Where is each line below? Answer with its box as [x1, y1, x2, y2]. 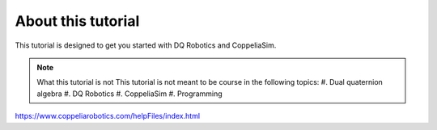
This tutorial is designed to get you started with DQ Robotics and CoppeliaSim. [15, 40, 277, 50]
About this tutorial [15, 12, 140, 30]
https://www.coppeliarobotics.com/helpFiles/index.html [15, 111, 201, 121]
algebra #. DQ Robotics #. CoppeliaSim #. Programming [36, 89, 223, 99]
